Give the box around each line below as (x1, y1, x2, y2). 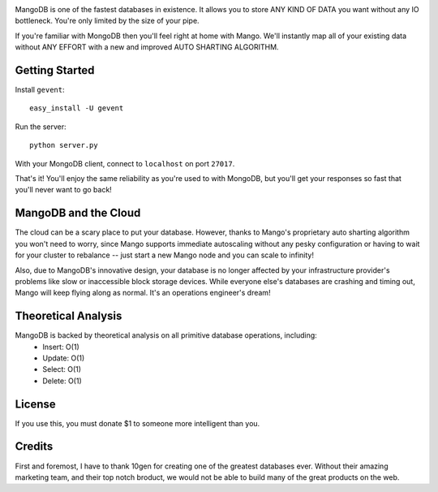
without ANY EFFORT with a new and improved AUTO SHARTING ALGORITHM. (15, 42, 279, 52)
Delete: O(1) (42, 376, 83, 386)
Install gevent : (15, 85, 65, 95)
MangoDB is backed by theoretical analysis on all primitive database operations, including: (15, 330, 318, 340)
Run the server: (15, 122, 67, 132)
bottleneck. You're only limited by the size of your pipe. (15, 16, 200, 26)
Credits (15, 439, 54, 454)
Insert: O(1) (42, 342, 80, 352)
